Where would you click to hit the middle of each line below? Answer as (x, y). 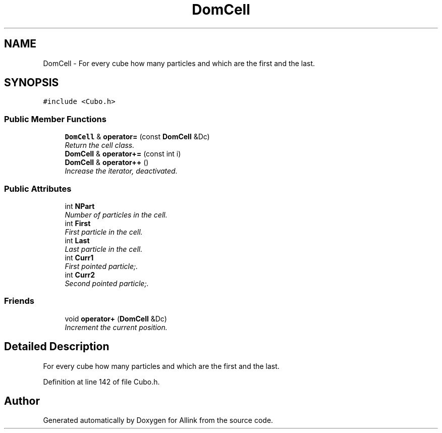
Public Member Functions (55, 119)
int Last (77, 240)
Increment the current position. (116, 327)
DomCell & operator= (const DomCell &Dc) (137, 137)
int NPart (80, 206)
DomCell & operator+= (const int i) (123, 154)
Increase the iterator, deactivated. (121, 171)
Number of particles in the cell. (116, 214)
